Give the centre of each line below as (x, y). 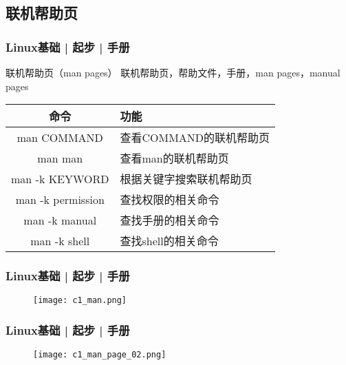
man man (60, 158)
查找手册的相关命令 (170, 220)
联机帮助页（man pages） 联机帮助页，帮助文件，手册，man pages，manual (173, 72)
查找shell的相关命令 (169, 241)
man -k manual (60, 220)
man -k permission (60, 199)
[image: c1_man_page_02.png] (100, 355)
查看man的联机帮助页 (174, 158)
